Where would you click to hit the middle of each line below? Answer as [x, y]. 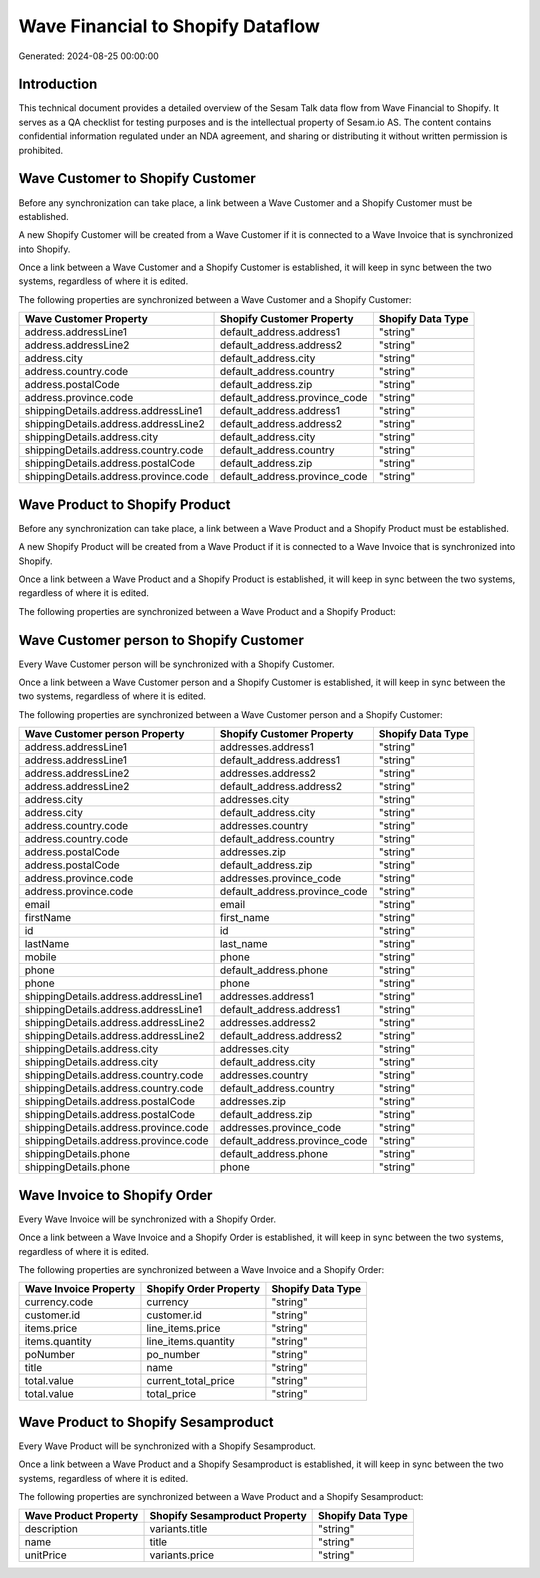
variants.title [178, 1529]
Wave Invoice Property [80, 1289]
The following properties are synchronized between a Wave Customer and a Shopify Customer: [215, 299]
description [51, 1529]
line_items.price [183, 1328]
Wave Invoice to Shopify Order [115, 1195]
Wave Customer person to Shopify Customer [161, 640]
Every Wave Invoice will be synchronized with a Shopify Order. [147, 1219]
